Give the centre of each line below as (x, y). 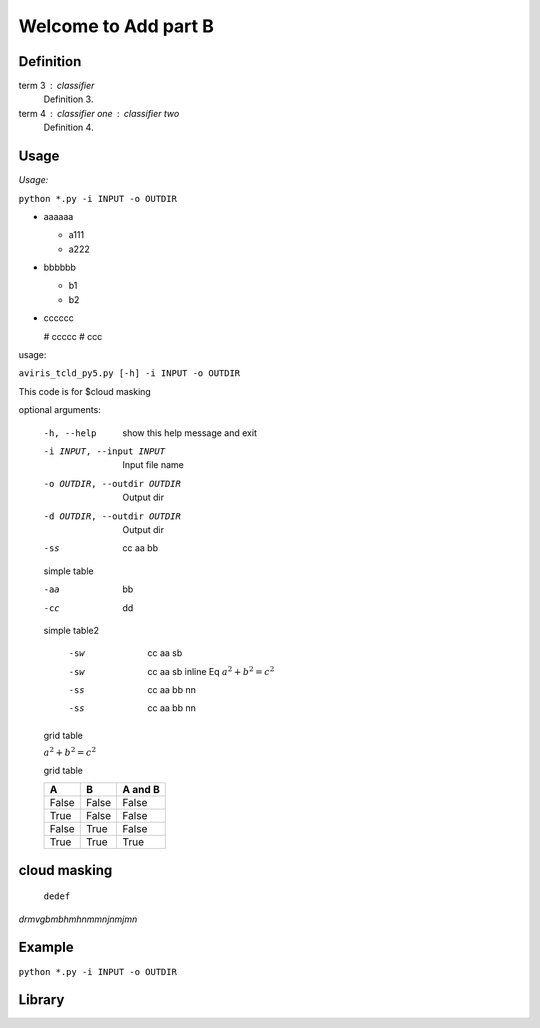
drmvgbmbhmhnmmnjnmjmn (78, 919)
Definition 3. (68, 99)
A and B (141, 790)
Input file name (153, 465)
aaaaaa (58, 216)
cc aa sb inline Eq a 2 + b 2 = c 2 (211, 671)
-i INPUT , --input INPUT (104, 451)
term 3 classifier (56, 86)
